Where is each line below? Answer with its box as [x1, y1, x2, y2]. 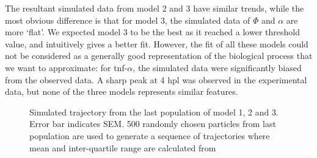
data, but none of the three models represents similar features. [5, 85, 238, 98]
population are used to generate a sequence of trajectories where [29, 129, 270, 142]
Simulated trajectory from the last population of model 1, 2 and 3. [29, 105, 279, 118]
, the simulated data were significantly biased [133, 61, 302, 74]
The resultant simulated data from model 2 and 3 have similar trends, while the [5, 2, 304, 14]
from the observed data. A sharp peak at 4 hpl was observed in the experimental [5, 73, 307, 86]
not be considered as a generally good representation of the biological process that [5, 49, 313, 62]
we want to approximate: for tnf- [5, 61, 128, 74]
